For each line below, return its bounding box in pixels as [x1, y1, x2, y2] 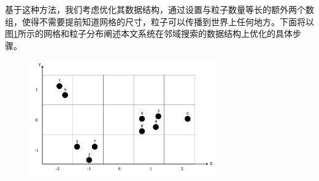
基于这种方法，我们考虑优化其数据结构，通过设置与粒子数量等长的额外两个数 [5, 3, 314, 15]
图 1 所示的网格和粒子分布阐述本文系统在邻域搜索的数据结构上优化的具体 [5, 27, 293, 40]
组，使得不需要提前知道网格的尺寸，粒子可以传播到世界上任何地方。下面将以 [5, 15, 314, 28]
